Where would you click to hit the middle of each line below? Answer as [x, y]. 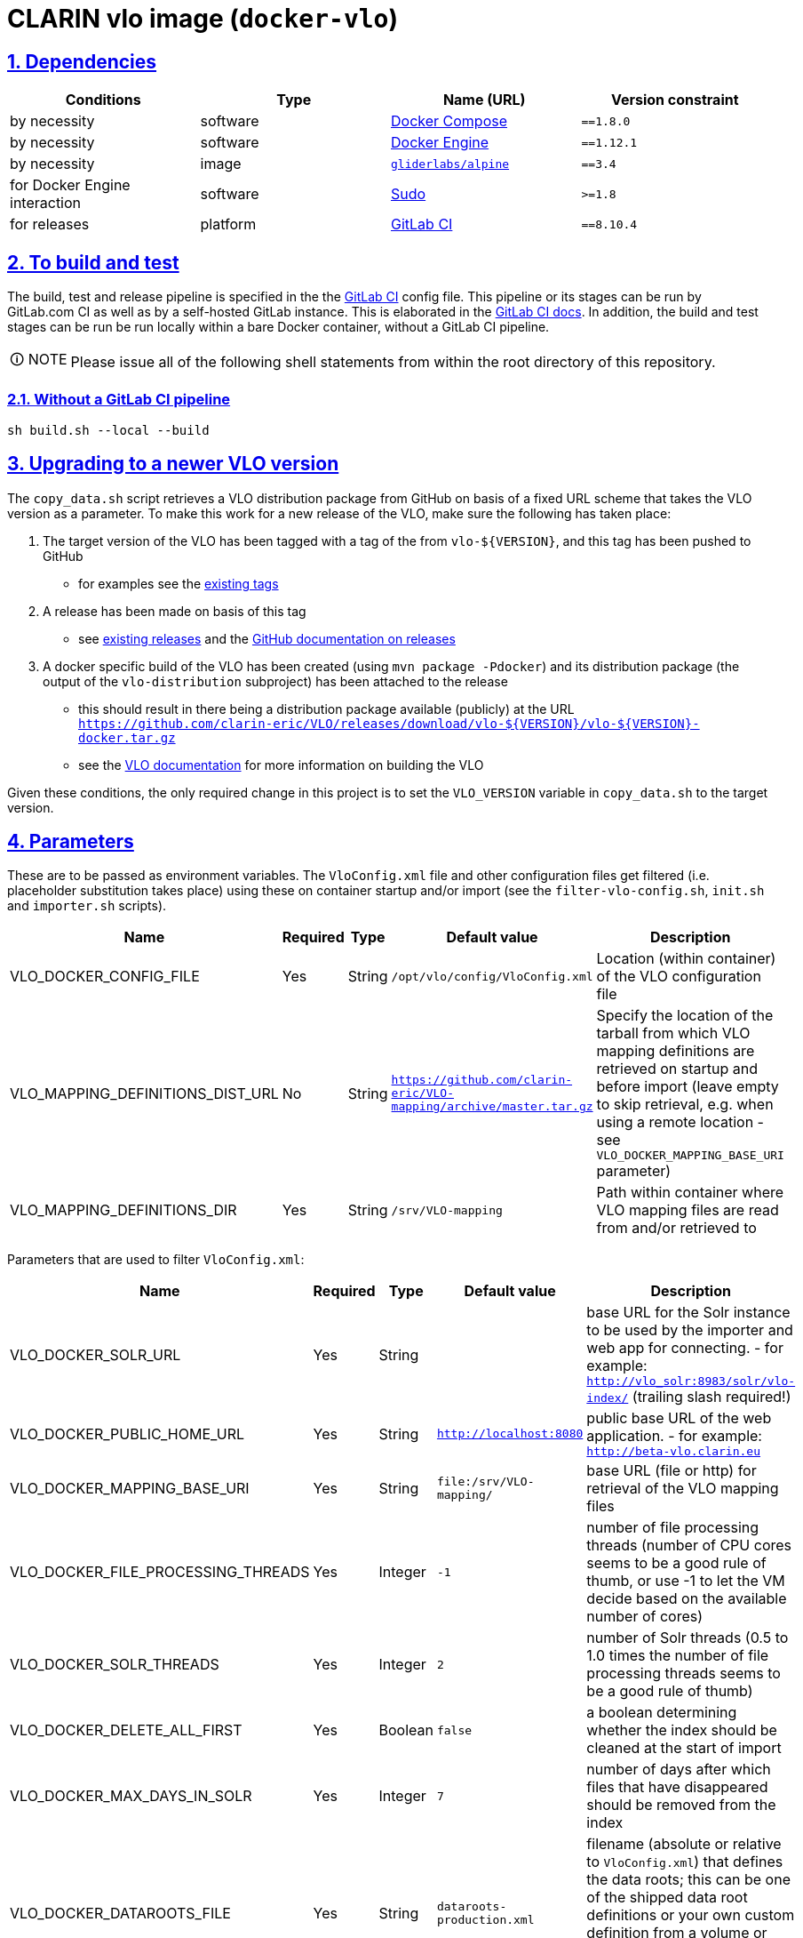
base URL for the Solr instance [688, 1313]
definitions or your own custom [691, 1915]
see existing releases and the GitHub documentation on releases [267, 638]
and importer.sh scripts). [87, 906]
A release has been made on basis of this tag [175, 611]
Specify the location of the [685, 1016]
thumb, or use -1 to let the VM [686, 1581]
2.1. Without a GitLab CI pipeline [119, 400]
